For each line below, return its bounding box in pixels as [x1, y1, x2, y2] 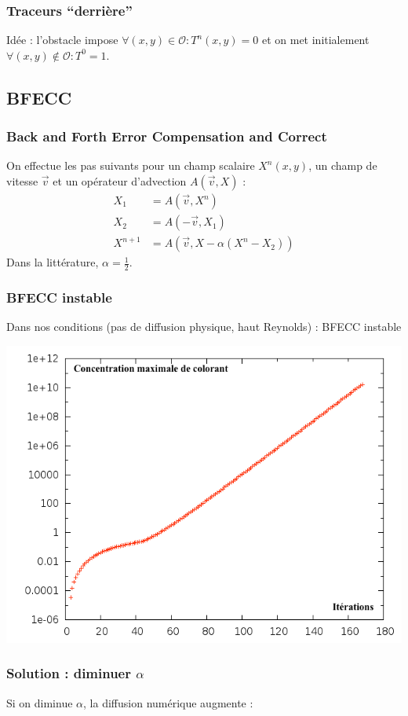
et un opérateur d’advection [53, 173, 187, 189]
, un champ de [308, 157, 377, 174]
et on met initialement [261, 31, 370, 48]
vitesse [6, 173, 38, 189]
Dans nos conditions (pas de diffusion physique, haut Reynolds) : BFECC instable [6, 318, 402, 335]
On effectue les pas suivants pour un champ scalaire [6, 157, 255, 174]
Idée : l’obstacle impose [6, 31, 118, 48]
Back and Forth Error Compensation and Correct [6, 127, 327, 146]
